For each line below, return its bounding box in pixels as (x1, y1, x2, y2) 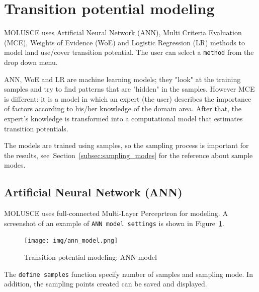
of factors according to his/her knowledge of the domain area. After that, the (4, 103, 242, 114)
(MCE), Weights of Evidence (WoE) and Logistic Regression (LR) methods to (4, 37, 245, 47)
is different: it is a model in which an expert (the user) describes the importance (4, 93, 251, 104)
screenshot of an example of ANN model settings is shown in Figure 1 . (4, 217, 224, 228)
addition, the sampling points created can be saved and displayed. (4, 278, 207, 289)
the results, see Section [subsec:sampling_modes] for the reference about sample (4, 150, 253, 160)
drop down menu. (4, 56, 58, 67)
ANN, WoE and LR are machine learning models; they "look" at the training (4, 74, 241, 84)
